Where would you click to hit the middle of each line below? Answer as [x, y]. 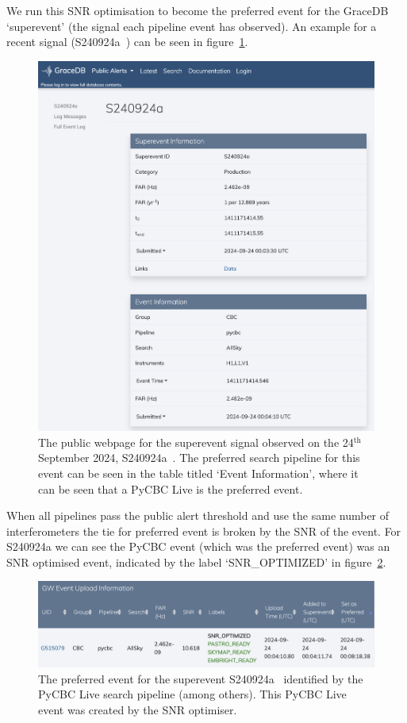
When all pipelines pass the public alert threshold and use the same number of [198, 515]
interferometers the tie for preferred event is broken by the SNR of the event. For [204, 531]
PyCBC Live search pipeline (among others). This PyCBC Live [192, 694]
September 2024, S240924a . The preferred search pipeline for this [199, 458]
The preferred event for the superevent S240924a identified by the [201, 678]
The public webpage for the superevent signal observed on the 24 [196, 442]
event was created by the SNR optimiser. [138, 709]
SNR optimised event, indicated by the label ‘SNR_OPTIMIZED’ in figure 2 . [196, 561]
